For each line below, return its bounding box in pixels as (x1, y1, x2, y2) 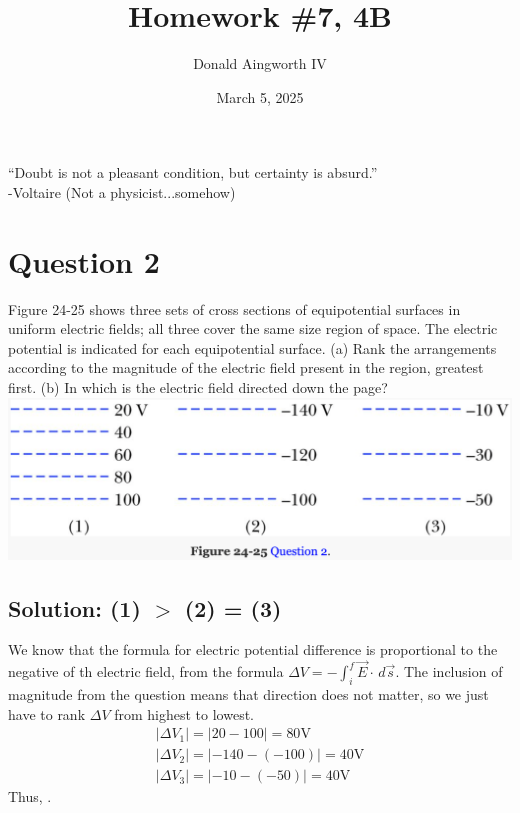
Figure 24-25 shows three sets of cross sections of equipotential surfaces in (8, 298, 461, 319)
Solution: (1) (8, 592, 141, 623)
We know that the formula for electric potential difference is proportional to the (8, 639, 498, 660)
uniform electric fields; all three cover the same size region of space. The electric (8, 318, 498, 339)
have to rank (8, 703, 86, 724)
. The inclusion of (395, 661, 503, 682)
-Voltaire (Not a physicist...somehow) (8, 181, 236, 202)
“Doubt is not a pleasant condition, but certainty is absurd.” (8, 162, 378, 183)
